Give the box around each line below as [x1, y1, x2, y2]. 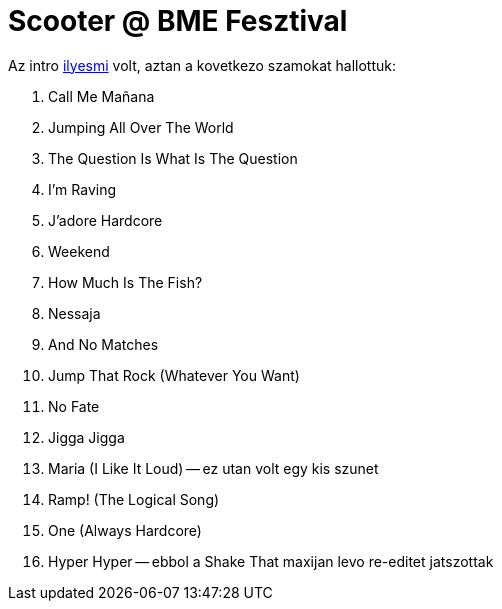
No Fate [48, 397, 100, 415]
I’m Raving [48, 180, 117, 198]
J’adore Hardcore [48, 211, 163, 229]
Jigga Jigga [48, 428, 125, 446]
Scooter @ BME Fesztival [8, 4, 348, 38]
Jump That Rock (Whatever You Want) [48, 366, 300, 384]
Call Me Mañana [48, 87, 155, 105]
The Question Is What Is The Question [48, 149, 298, 167]
